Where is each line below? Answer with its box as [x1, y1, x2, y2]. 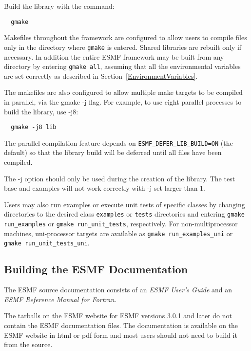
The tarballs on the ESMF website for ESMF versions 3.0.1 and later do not [4, 310, 232, 321]
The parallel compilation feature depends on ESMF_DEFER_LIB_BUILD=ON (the [4, 137, 233, 148]
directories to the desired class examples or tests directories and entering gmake [4, 209, 245, 219]
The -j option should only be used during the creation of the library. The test [4, 173, 235, 183]
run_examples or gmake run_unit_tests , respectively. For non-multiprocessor [4, 219, 238, 229]
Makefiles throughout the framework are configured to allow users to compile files [4, 32, 247, 43]
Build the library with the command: [4, 1, 115, 11]
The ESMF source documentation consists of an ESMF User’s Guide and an [4, 285, 232, 295]
